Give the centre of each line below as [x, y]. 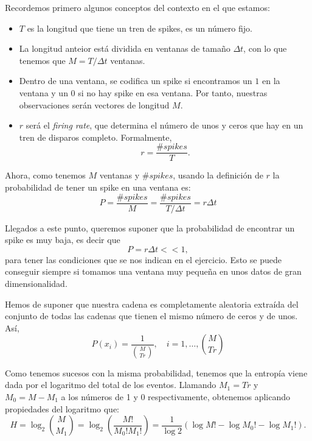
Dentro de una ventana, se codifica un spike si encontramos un [136, 81]
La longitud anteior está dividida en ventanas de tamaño [125, 48]
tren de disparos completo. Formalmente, [95, 137]
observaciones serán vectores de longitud [94, 104]
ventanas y [120, 175]
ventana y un [43, 92]
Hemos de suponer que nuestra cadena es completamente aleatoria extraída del [152, 304]
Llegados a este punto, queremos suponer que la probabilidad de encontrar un [150, 228]
